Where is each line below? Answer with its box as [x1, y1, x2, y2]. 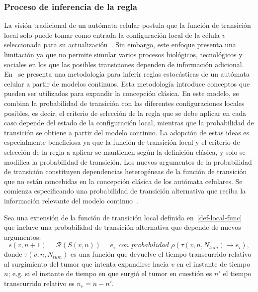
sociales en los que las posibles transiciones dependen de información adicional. [4, 59, 244, 69]
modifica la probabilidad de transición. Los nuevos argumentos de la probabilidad [4, 156, 252, 167]
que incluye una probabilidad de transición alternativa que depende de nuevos [4, 222, 241, 232]
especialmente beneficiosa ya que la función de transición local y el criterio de [4, 137, 240, 147]
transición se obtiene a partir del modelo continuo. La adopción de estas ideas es [4, 127, 250, 137]
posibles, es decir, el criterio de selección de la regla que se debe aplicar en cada [4, 107, 247, 118]
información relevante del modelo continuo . [4, 195, 138, 205]
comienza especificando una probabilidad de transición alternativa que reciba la [4, 186, 246, 196]
